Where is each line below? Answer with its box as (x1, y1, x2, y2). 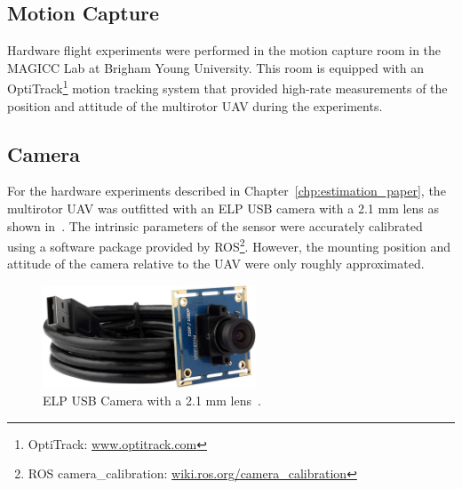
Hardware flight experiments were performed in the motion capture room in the (7, 41, 442, 60)
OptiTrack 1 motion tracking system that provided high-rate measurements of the (7, 76, 448, 98)
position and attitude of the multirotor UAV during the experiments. (7, 96, 383, 115)
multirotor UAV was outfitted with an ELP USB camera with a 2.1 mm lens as (7, 199, 440, 218)
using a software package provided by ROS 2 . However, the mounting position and (7, 235, 451, 255)
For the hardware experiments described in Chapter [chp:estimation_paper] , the (7, 181, 446, 200)
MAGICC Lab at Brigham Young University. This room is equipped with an (7, 58, 425, 76)
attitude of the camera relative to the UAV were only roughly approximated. (7, 254, 425, 273)
